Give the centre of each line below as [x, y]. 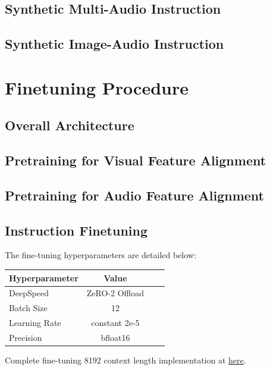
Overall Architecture [70, 125]
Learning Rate [35, 323]
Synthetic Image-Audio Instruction [114, 44]
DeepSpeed [29, 293]
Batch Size [28, 308]
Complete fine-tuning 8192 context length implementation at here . [125, 360]
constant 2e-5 [115, 323]
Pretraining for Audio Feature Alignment [134, 195]
